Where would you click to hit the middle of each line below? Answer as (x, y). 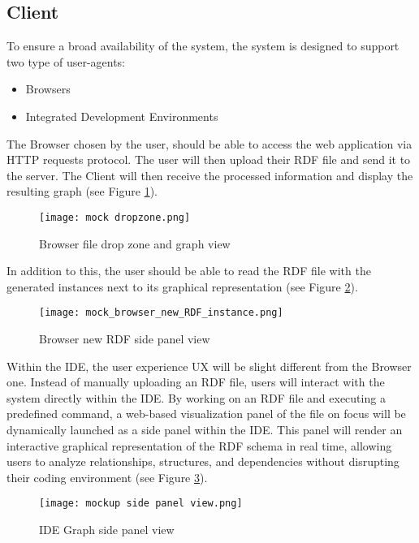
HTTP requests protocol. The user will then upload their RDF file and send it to (209, 159)
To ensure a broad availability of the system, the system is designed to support (203, 46)
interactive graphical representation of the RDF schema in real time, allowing (199, 445)
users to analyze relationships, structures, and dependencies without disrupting (203, 461)
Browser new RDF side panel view (125, 339)
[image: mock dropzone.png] (115, 217)
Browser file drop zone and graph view (135, 243)
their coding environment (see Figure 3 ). (107, 477)
